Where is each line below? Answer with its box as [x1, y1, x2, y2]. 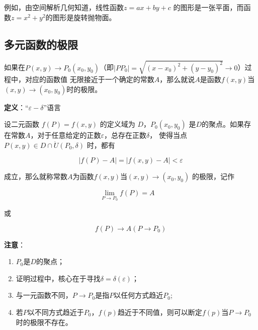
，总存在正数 [104, 130, 147, 140]
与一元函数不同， [16, 290, 72, 300]
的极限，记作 [192, 171, 234, 182]
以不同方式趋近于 [27, 306, 84, 317]
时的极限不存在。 [16, 316, 72, 327]
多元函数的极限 [4, 36, 78, 52]
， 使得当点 [149, 130, 187, 140]
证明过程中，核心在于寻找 [16, 273, 101, 283]
